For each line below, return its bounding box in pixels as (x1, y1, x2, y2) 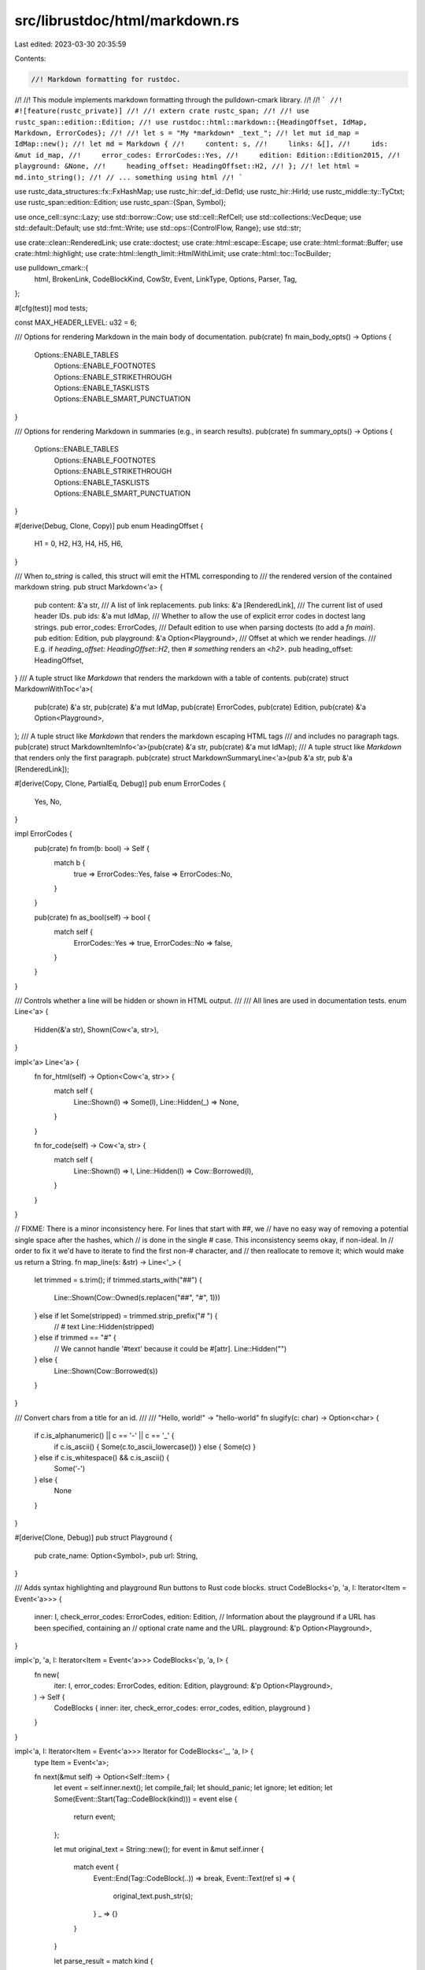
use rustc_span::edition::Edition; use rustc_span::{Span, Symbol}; (14, 198, 227, 207)
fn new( (34, 1670, 60, 1679)
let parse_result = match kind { (54, 1956, 153, 1965)
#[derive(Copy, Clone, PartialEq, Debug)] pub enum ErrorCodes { (14, 779, 226, 788)
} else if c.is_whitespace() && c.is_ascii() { (34, 1452, 169, 1462)
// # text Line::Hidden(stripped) (54, 1322, 155, 1332)
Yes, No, (34, 797, 62, 806)
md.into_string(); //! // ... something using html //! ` (14, 173, 243, 181)
